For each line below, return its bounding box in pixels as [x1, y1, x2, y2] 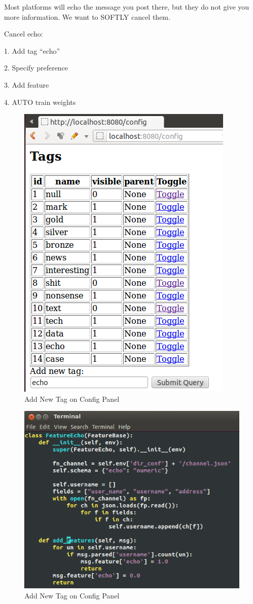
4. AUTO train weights [4, 96, 76, 107]
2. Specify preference [4, 62, 68, 73]
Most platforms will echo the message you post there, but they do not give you [4, 2, 249, 12]
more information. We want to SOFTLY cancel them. [4, 11, 170, 22]
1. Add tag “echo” [4, 45, 60, 56]
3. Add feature [4, 79, 49, 90]
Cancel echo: [4, 28, 43, 39]
